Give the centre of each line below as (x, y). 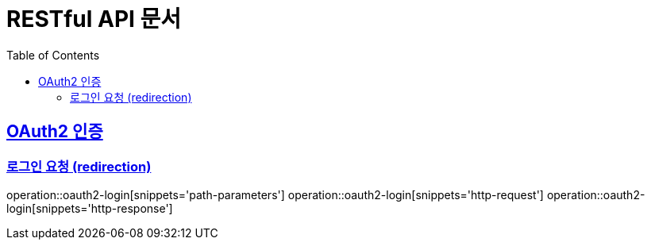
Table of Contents (53, 55)
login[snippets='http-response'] (90, 208)
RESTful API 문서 (94, 19)
